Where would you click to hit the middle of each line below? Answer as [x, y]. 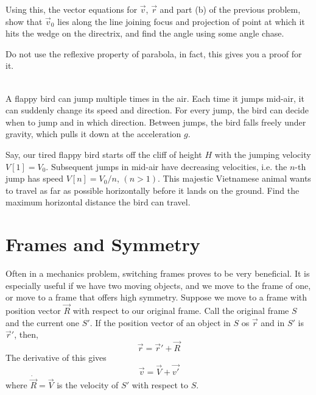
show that [24, 21]
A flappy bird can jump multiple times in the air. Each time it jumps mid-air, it [155, 98]
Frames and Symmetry [103, 244]
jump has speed [35, 178]
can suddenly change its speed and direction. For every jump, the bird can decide [157, 110]
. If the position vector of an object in [160, 322]
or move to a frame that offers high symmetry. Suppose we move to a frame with [156, 297]
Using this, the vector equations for [72, 9]
